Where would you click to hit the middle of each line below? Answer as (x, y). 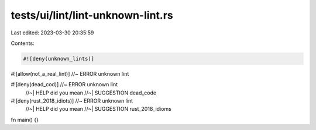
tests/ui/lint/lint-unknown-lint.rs (92, 15)
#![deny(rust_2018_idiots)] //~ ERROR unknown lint (72, 101)
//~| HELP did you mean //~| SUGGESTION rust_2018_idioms (99, 109)
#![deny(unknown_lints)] (59, 59)
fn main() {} (25, 120)
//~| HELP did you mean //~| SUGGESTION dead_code (91, 93)
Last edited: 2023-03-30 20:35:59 (52, 33)
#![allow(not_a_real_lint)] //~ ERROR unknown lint (70, 73)
